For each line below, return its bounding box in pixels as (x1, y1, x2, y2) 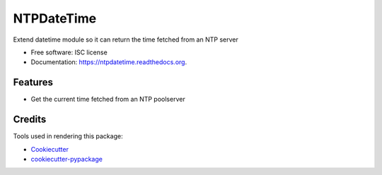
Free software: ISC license (30, 48, 108, 56)
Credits (13, 114, 47, 126)
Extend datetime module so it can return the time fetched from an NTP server (13, 35, 238, 44)
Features (13, 76, 53, 88)
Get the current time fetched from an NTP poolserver (30, 95, 185, 104)
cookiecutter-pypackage (30, 155, 103, 163)
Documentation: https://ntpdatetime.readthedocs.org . (30, 58, 187, 66)
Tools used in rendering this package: (13, 132, 123, 140)
